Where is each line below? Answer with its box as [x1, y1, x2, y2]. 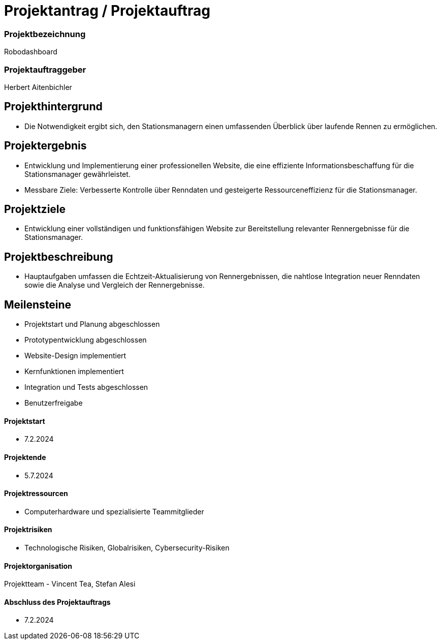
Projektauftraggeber [4, 64, 86, 75]
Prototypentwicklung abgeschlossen [24, 335, 147, 345]
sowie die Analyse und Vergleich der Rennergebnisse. [24, 281, 205, 290]
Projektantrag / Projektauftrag [4, 2, 210, 19]
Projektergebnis [4, 139, 87, 152]
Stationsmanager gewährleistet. [24, 169, 131, 178]
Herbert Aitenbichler [4, 82, 72, 91]
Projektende [4, 452, 46, 462]
